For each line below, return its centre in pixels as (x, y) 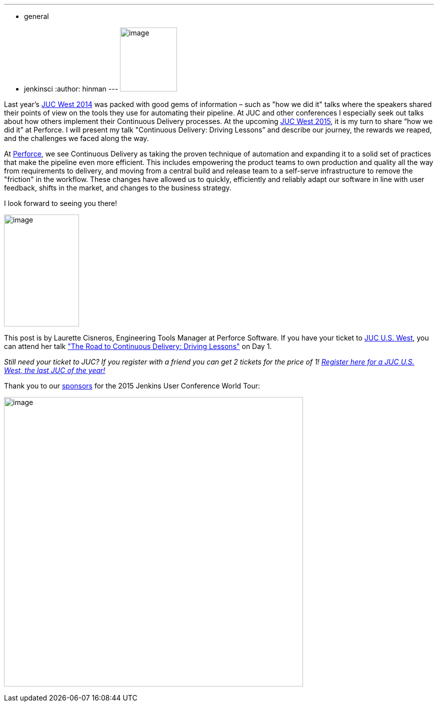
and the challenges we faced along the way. (76, 138)
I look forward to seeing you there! (61, 203)
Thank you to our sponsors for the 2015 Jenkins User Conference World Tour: (132, 386)
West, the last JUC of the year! (55, 370)
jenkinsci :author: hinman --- (71, 89)
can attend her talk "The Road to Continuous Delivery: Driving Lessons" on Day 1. (138, 346)
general (36, 16)
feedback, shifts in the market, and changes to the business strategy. (118, 188)
